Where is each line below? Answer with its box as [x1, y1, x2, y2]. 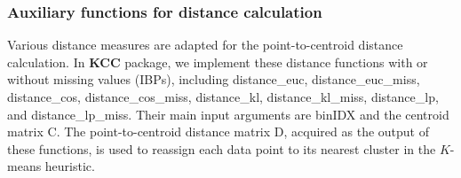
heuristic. [44, 157, 95, 175]
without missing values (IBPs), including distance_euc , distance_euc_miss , [7, 70, 420, 89]
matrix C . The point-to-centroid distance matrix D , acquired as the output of [7, 122, 429, 141]
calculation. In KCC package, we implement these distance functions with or [7, 52, 428, 71]
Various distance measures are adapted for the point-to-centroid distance [7, 35, 403, 54]
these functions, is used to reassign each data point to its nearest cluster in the [7, 139, 436, 158]
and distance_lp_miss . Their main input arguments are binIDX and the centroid [7, 104, 449, 123]
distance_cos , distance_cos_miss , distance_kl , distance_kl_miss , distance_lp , [7, 88, 439, 105]
